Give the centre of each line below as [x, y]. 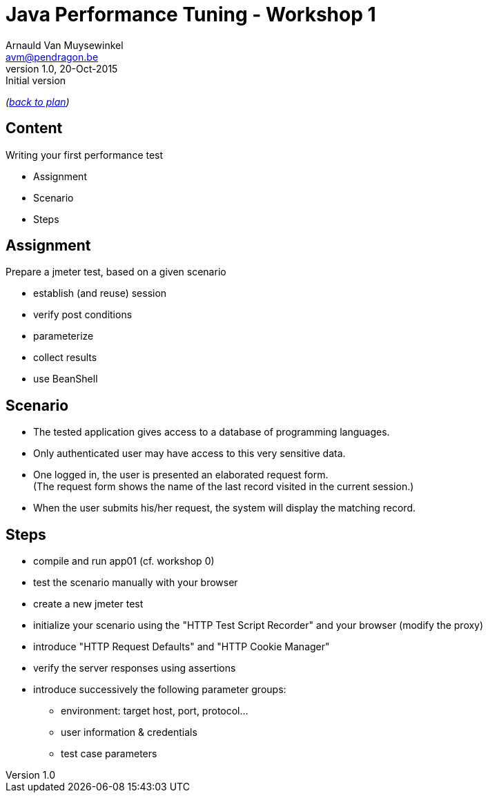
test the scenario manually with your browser [136, 583]
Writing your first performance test [85, 155]
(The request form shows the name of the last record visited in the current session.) [224, 487]
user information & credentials [129, 732]
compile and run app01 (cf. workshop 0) [124, 561]
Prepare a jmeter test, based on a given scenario [116, 272]
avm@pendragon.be [52, 57]
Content [34, 128]
